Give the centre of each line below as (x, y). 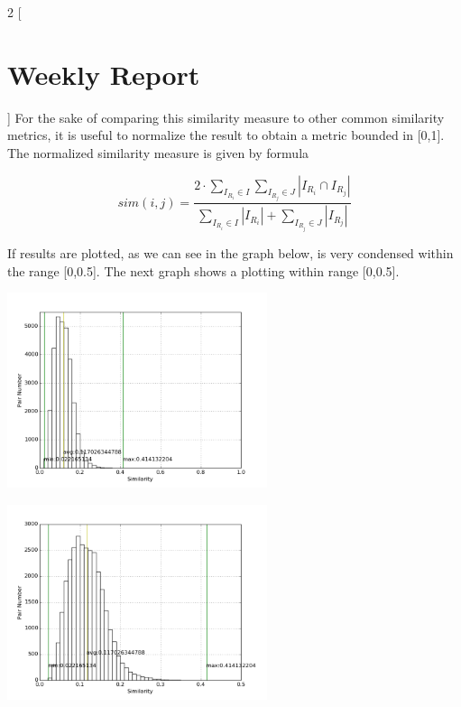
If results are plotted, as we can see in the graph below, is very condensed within (230, 252)
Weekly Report (104, 74)
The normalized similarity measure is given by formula (158, 152)
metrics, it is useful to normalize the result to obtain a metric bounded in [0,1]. (226, 135)
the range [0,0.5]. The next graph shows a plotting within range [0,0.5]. (203, 270)
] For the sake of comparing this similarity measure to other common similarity (226, 117)
